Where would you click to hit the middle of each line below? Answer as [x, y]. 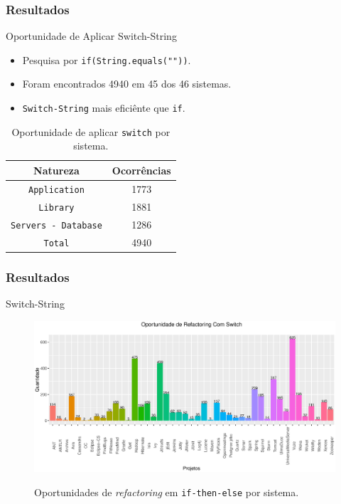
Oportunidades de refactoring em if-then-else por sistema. [167, 492]
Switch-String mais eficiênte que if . [104, 108]
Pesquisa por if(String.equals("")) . [107, 59]
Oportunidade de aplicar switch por [91, 131]
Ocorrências [141, 170]
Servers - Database [56, 225]
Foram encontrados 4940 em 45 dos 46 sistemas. [127, 84]
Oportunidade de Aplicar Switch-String [91, 36]
